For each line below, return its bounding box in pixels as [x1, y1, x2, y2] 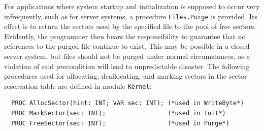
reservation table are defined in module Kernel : [4, 80, 152, 91]
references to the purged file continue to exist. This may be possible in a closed [4, 41, 250, 51]
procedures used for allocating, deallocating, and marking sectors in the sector [4, 71, 247, 81]
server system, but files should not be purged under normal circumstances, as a [4, 51, 250, 61]
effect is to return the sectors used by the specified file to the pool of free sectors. [4, 21, 256, 31]
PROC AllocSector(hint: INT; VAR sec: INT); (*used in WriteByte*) [11, 100, 244, 107]
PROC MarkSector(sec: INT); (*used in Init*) [11, 110, 226, 117]
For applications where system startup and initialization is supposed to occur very [4, 1, 260, 11]
